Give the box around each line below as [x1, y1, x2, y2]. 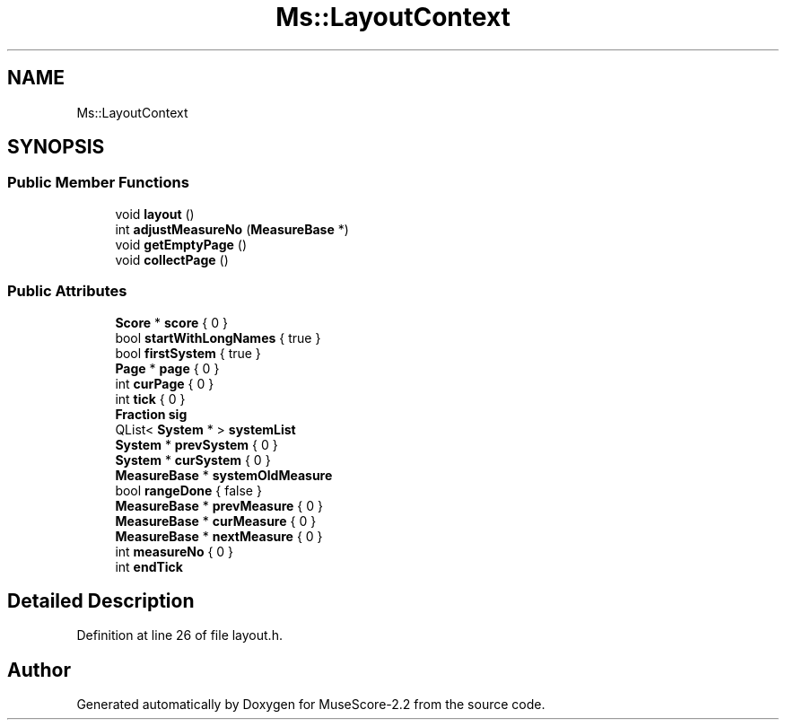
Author [7, 658, 71, 681]
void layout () [115, 206, 195, 222]
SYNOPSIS [7, 136, 105, 159]
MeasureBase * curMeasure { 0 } [115, 512, 317, 529]
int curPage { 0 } [115, 375, 214, 391]
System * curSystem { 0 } [115, 451, 271, 468]
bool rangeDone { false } [115, 482, 262, 498]
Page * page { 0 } [115, 360, 220, 376]
